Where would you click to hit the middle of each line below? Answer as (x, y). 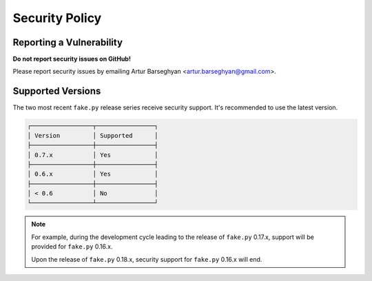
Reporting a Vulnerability (68, 42)
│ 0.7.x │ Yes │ (93, 155)
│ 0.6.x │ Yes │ (93, 174)
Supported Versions (57, 91)
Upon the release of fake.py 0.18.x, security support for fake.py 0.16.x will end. (147, 259)
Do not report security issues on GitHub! (72, 59)
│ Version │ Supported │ (93, 135)
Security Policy (57, 18)
